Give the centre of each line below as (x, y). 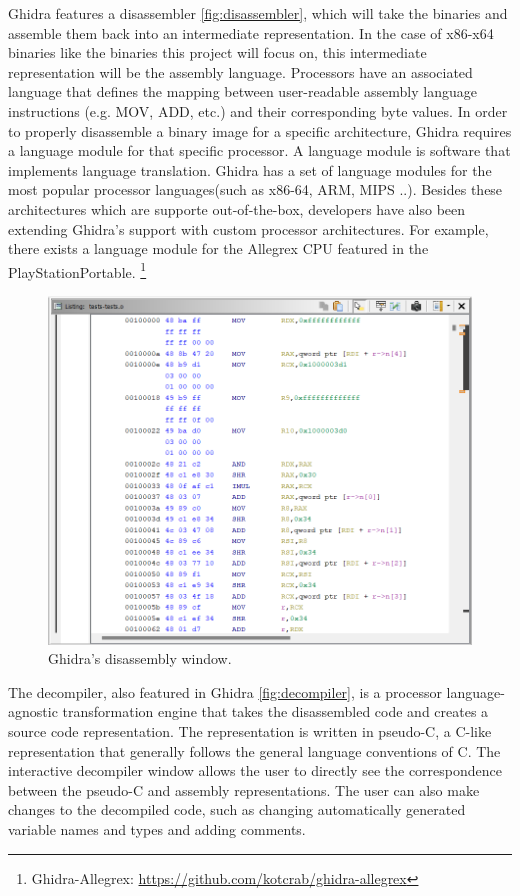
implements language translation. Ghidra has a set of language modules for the (250, 169)
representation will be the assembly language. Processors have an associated (240, 71)
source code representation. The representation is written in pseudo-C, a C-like (250, 730)
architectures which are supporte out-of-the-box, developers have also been (237, 208)
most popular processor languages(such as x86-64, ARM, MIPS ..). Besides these (255, 189)
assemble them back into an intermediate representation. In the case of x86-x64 (251, 32)
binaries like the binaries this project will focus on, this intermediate (217, 52)
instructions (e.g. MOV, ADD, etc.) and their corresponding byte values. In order (258, 110)
